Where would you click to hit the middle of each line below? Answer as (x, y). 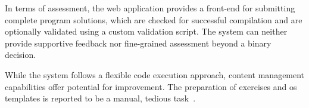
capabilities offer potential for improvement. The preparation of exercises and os (151, 86)
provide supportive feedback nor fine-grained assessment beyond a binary (138, 43)
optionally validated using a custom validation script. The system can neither (146, 31)
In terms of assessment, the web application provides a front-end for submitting (150, 8)
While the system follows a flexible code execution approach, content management (155, 74)
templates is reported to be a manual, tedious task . (100, 98)
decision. (21, 55)
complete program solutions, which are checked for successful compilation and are (154, 19)
